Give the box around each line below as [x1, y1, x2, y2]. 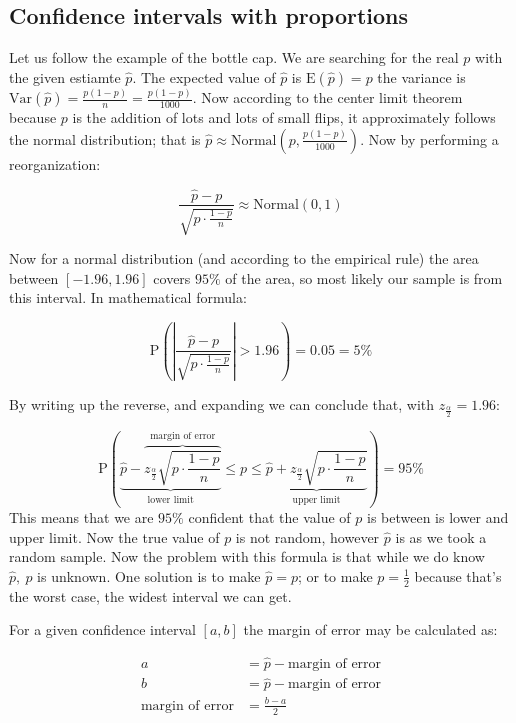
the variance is [377, 66, 466, 87]
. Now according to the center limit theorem [192, 87, 463, 108]
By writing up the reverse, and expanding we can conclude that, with [9, 393, 435, 414]
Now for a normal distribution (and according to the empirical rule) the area [9, 247, 479, 268]
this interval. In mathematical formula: [9, 287, 247, 308]
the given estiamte [9, 66, 121, 87]
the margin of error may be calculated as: [243, 619, 498, 640]
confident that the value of [188, 506, 351, 527]
